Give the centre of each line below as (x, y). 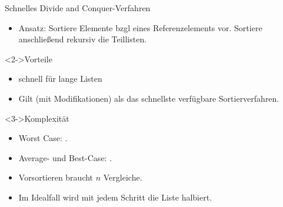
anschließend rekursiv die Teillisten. (83, 39)
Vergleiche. (123, 177)
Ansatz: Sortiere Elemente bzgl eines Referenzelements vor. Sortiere (140, 27)
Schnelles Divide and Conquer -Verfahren (78, 8)
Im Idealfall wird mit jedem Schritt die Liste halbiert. (115, 197)
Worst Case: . (43, 138)
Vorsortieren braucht (56, 177)
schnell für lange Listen (60, 79)
